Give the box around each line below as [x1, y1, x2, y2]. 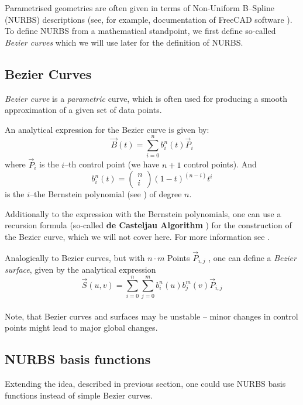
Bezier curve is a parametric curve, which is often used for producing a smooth [5, 92, 288, 104]
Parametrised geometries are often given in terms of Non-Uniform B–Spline [5, 2, 274, 13]
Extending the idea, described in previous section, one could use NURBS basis [5, 377, 286, 390]
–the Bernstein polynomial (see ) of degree [30, 188, 182, 200]
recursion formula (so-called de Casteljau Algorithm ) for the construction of [5, 219, 292, 231]
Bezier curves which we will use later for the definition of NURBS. [5, 36, 243, 48]
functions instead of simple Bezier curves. [5, 389, 153, 401]
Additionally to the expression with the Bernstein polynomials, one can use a [5, 207, 281, 219]
